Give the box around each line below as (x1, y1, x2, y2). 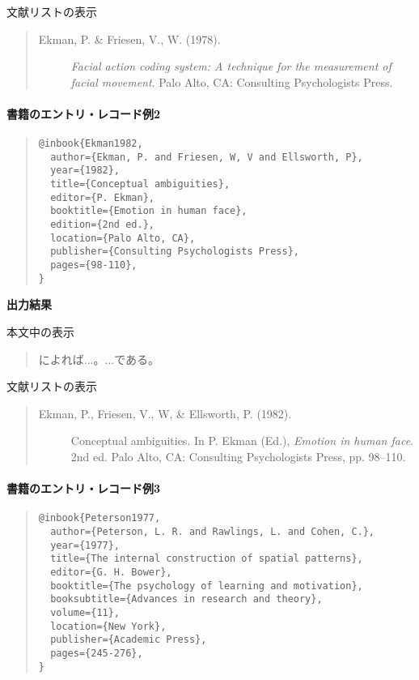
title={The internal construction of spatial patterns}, (50, 553, 363, 565)
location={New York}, (50, 620, 167, 632)
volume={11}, (50, 606, 121, 618)
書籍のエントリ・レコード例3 (6, 480, 161, 497)
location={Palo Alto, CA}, (50, 232, 196, 244)
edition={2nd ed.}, (50, 219, 154, 231)
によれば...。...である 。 (38, 350, 160, 367)
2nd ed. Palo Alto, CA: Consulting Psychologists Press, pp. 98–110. (70, 447, 406, 464)
